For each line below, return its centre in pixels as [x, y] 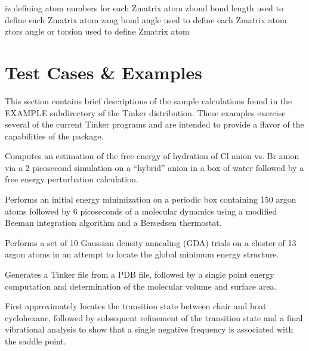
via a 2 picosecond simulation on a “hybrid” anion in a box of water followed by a [154, 167]
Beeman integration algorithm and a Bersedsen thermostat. [113, 223]
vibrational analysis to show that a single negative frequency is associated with [149, 329]
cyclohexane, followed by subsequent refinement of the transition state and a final [154, 317]
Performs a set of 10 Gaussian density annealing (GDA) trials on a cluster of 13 [151, 242]
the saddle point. [35, 341]
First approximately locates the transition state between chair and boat [136, 306]
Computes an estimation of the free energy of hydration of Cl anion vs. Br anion [152, 156]
